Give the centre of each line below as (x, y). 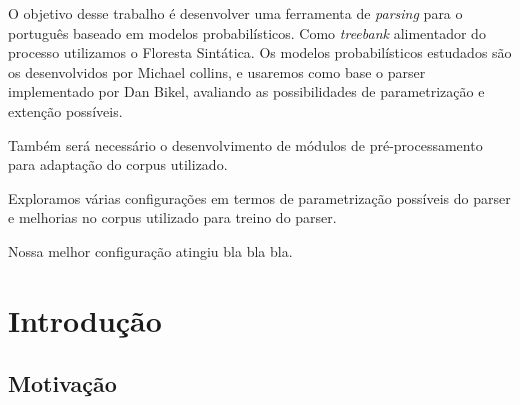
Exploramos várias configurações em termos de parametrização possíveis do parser (259, 197)
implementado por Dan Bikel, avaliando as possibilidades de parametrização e (246, 91)
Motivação (62, 383)
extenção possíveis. (65, 110)
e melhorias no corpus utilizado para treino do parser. (172, 217)
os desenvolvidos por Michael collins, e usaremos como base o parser (217, 71)
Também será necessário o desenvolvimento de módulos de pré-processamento (245, 144)
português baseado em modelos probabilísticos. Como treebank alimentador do (247, 32)
